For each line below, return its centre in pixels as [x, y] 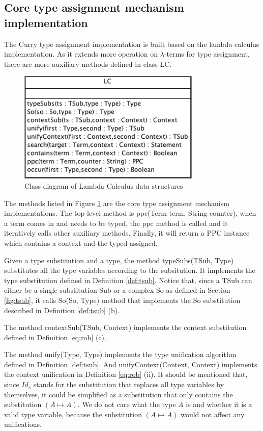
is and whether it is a [219, 404]
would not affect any [213, 414]
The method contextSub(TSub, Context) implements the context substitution [125, 327]
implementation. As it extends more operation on [81, 54]
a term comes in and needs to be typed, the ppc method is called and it [116, 223]
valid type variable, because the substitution [73, 414]
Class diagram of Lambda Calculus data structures [104, 185]
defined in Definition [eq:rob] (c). [55, 337]
